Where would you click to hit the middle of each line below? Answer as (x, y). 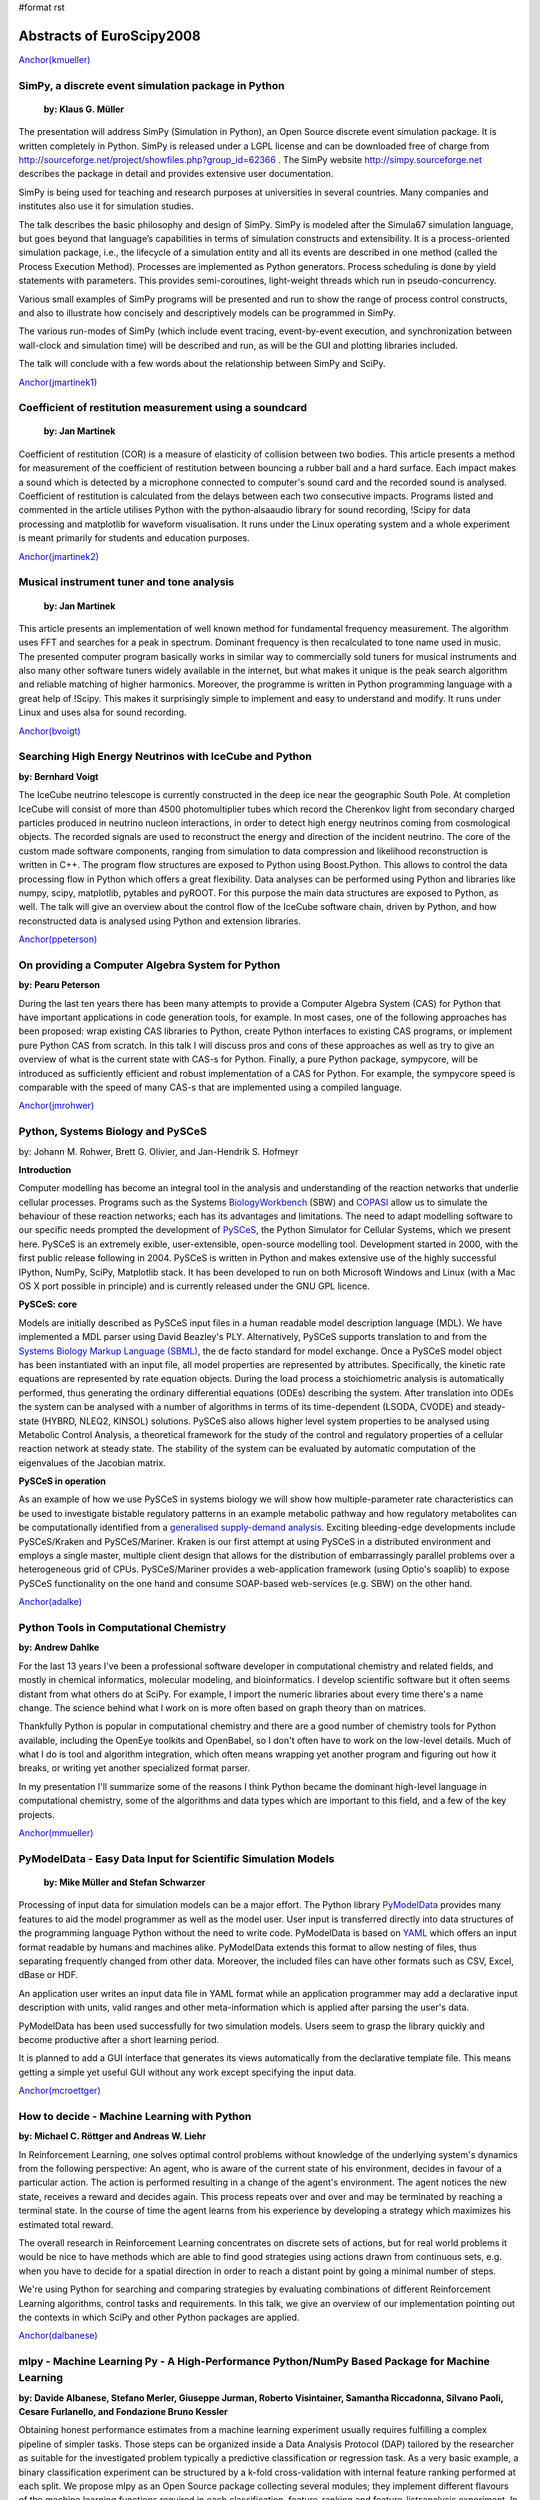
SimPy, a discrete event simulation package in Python (151, 85)
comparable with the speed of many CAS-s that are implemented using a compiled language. (210, 1087)
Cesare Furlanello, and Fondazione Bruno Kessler (123, 2412)
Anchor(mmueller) (56, 1833)
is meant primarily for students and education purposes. (134, 538)
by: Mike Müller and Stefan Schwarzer (124, 1882)
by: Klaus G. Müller (84, 109)
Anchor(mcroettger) (59, 2091)
